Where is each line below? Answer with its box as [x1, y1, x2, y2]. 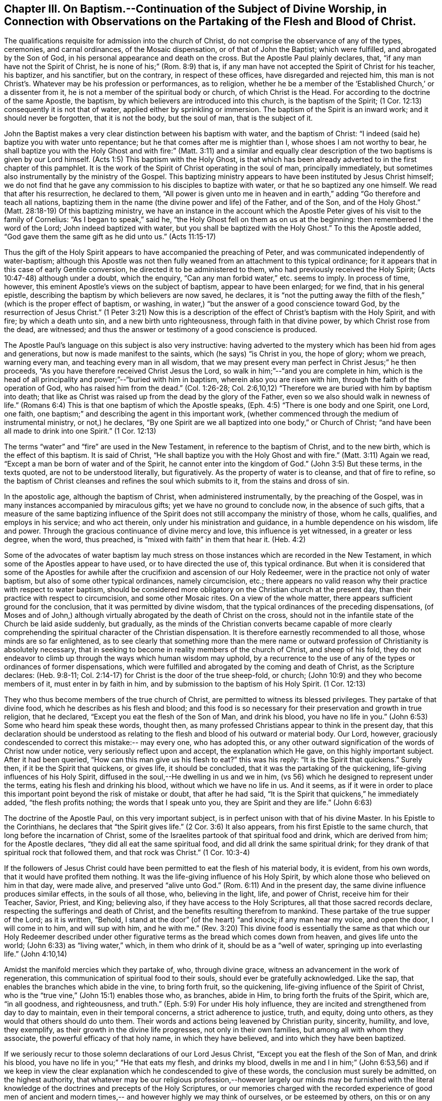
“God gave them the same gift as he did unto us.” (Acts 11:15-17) [4, 232, 216, 241]
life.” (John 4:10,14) [4, 950, 67, 959]
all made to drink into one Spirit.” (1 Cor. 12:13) [4, 427, 156, 436]
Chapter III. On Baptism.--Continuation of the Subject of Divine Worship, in [4, 3, 387, 15]
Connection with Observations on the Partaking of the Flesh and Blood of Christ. [4, 15, 416, 28]
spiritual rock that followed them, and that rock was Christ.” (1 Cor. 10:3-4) [4, 848, 250, 857]
